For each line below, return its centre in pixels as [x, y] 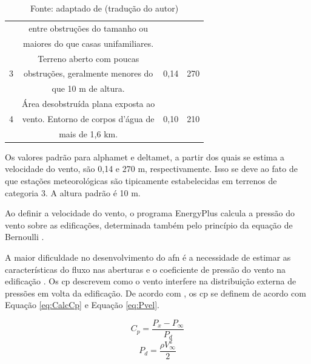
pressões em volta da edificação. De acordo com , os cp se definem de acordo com [155, 293]
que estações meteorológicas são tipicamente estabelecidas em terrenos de [141, 181]
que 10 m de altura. [88, 88]
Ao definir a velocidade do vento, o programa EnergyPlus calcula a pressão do [150, 213]
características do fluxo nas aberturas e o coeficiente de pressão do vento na [145, 269]
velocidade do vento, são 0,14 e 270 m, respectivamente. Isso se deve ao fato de [151, 169]
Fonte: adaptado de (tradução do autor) [105, 8]
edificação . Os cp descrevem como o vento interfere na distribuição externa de [151, 281]
